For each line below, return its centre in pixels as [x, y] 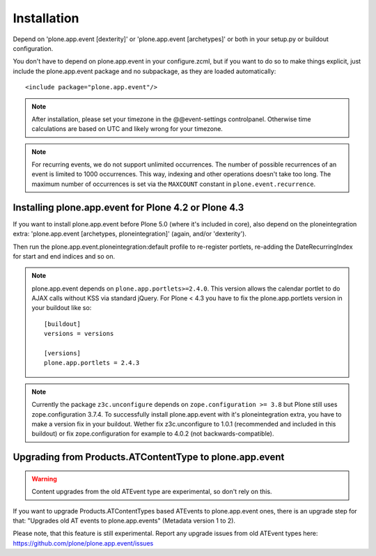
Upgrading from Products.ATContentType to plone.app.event [149, 457]
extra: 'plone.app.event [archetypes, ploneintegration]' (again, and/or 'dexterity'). [130, 234]
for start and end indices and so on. [64, 256]
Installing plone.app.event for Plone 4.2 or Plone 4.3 [128, 207]
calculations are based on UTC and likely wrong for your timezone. [127, 129]
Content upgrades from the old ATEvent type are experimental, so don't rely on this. [152, 492]
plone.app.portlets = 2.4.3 [92, 363]
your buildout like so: [62, 308]
